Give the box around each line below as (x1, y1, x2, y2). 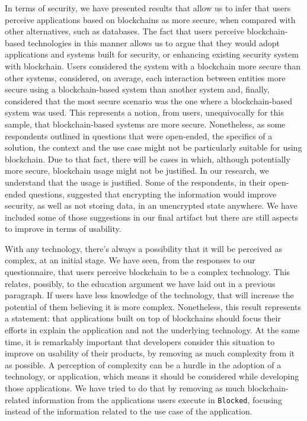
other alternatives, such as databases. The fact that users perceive (5, 25, 244, 37)
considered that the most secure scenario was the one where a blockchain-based (5, 94, 293, 107)
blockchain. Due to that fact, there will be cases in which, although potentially (5, 152, 290, 165)
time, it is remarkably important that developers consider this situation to (5, 335, 275, 347)
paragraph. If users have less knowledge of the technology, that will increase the (5, 289, 294, 301)
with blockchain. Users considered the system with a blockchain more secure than (5, 59, 301, 72)
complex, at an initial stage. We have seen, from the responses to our (5, 254, 255, 266)
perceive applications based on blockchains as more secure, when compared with (5, 13, 296, 25)
